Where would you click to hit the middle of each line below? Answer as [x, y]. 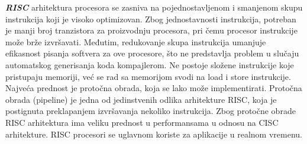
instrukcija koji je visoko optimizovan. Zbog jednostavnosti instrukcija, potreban [151, 19]
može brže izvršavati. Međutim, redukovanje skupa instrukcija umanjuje [136, 41]
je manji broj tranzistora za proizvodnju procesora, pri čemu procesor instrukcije [151, 30]
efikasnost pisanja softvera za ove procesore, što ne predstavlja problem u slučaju [152, 53]
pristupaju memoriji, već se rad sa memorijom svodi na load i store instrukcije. [148, 76]
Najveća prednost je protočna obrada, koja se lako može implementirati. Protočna [154, 88]
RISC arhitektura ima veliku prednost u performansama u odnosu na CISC [142, 122]
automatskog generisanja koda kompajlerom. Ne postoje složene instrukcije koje [150, 64]
